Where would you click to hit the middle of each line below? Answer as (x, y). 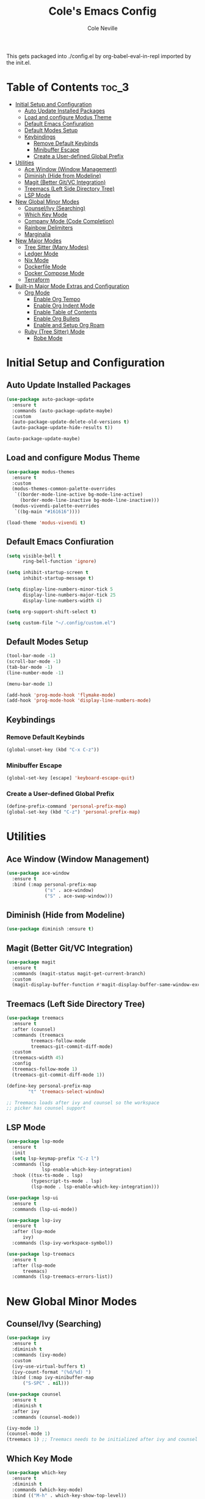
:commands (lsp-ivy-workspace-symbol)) (63, 1243)
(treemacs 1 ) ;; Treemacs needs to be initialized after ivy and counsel (102, 1440)
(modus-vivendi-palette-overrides (56, 506)
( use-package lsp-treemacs (41, 1254)
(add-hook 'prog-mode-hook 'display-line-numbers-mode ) (79, 701)
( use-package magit (31, 962)
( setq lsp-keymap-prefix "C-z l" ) (56, 1158)
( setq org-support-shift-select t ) (52, 612)
